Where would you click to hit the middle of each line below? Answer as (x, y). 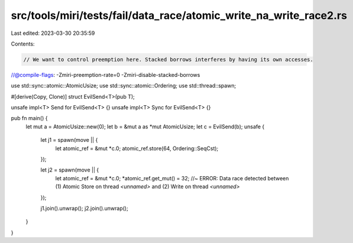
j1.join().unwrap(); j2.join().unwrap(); (84, 208)
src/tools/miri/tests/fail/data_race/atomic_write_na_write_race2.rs (179, 15)
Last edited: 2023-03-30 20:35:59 (53, 33)
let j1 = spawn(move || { (69, 140)
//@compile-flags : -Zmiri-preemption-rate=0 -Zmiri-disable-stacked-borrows (106, 74)
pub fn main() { (29, 118)
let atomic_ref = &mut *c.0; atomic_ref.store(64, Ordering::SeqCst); (137, 148)
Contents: (23, 44)
